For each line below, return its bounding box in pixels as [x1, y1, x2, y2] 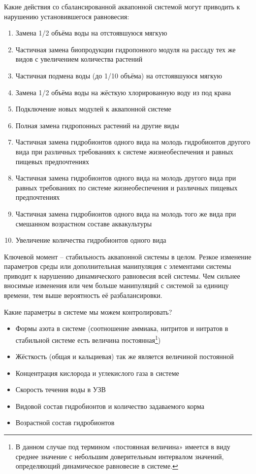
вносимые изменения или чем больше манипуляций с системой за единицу [4, 280, 229, 291]
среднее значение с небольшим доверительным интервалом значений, [15, 451, 224, 461]
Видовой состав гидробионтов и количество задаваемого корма [15, 401, 204, 411]
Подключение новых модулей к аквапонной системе [15, 104, 171, 114]
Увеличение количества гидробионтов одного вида [15, 235, 166, 245]
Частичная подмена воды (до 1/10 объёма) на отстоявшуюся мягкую [15, 70, 223, 80]
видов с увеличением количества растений [15, 54, 143, 64]
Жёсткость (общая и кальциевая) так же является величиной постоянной [15, 351, 234, 362]
